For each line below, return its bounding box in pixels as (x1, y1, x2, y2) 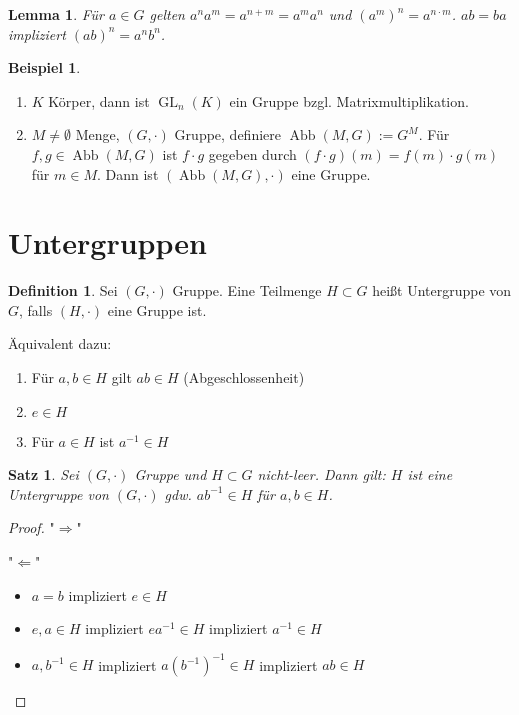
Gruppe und (134, 464, 207, 485)
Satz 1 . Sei (8, 464, 79, 485)
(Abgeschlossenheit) (183, 367, 305, 388)
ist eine (407, 464, 453, 485)
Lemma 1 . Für (8, 4, 105, 24)
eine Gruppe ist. (107, 299, 207, 320)
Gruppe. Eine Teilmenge (172, 280, 322, 301)
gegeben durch (208, 143, 297, 164)
